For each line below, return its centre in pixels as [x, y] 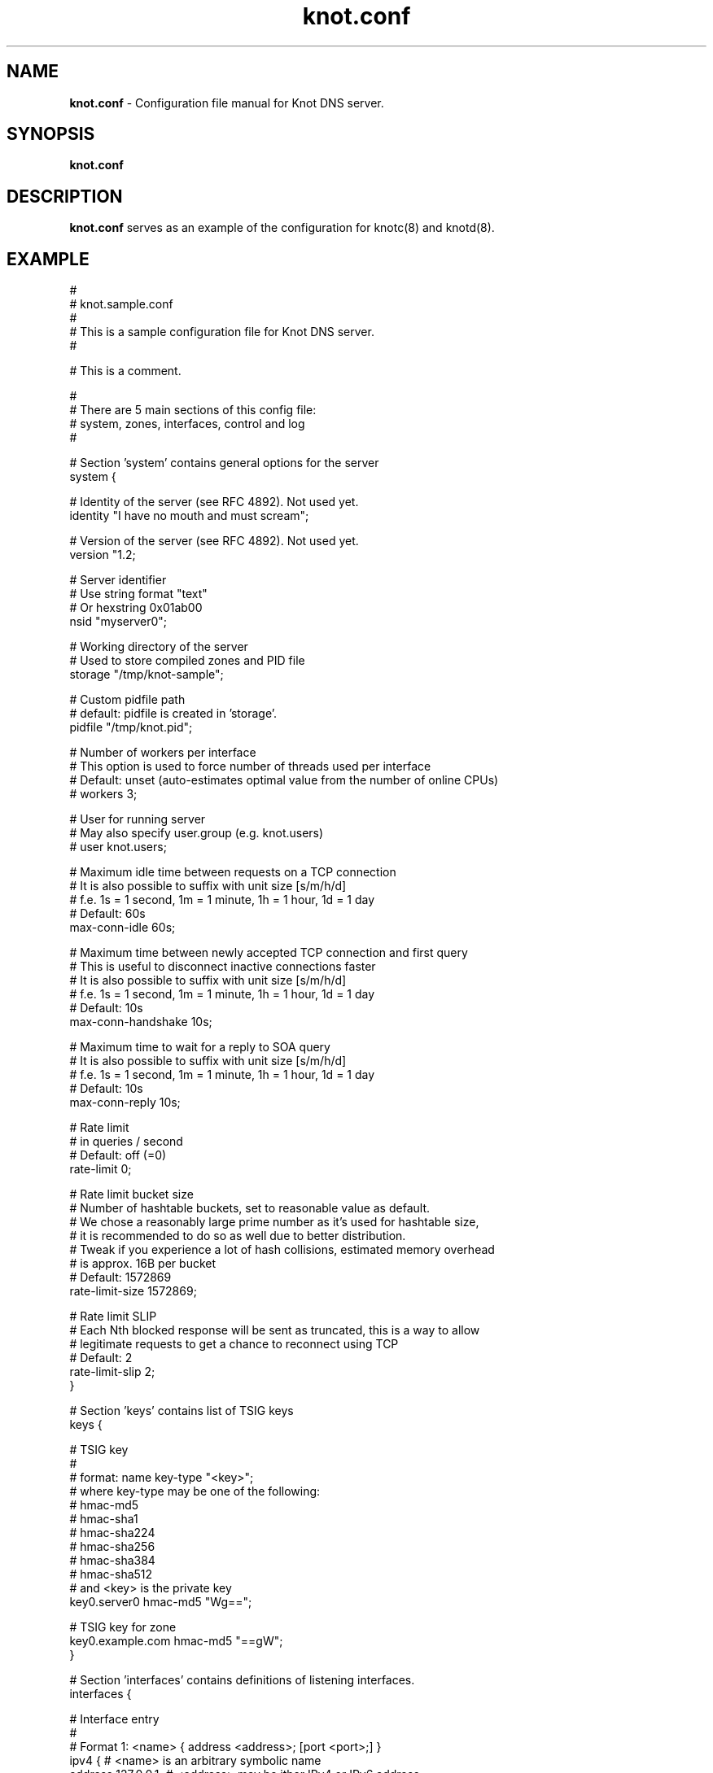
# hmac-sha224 [112, 1533]
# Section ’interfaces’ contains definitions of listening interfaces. [242, 1680]
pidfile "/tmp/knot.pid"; [131, 727]
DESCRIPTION [65, 196]
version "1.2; [103, 555]
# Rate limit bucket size [131, 1194]
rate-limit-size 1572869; [133, 1291]
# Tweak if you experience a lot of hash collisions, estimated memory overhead [282, 1250]
